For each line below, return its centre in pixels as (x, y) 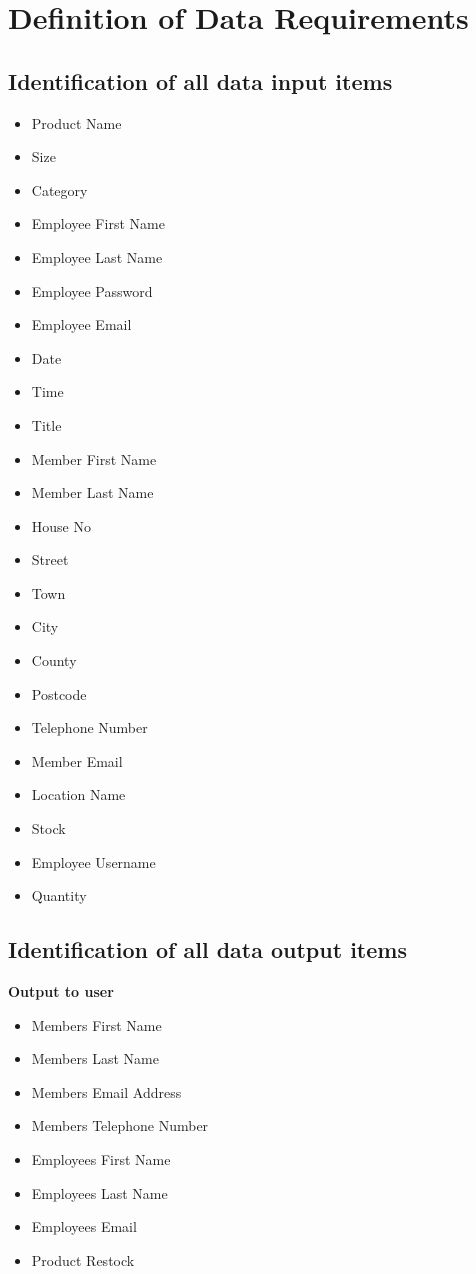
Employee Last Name (97, 256)
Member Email (77, 760)
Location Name (78, 794)
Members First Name (96, 1024)
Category (59, 189)
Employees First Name (101, 1159)
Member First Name (94, 458)
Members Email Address (106, 1091)
